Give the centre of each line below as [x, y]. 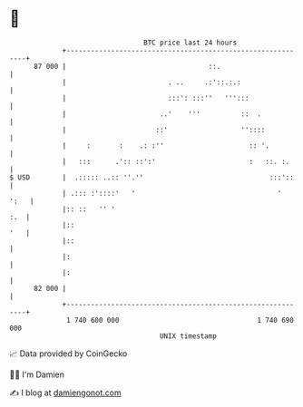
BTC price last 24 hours [191, 43]
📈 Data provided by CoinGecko [68, 354]
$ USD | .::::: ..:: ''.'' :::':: [152, 177]
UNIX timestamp [188, 336]
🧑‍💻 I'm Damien [37, 374]
